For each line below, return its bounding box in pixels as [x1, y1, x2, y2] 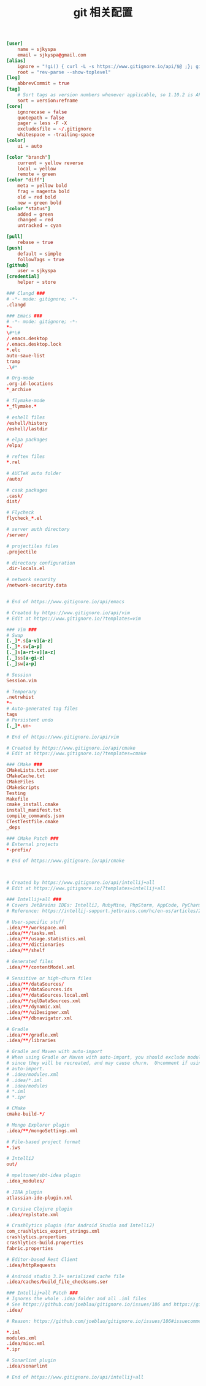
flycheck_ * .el [6, 516, 43, 522]
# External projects [6, 841, 59, 847]
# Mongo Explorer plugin [6, 1122, 70, 1128]
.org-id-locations [6, 381, 53, 387]
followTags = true [17, 256, 64, 262]
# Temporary [6, 688, 37, 695]
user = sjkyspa [17, 268, 56, 274]
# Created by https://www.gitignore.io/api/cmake [6, 745, 136, 751]
